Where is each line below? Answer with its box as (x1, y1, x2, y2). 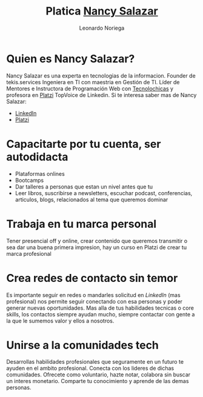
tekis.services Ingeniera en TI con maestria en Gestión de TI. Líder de (6, 78, 180, 85)
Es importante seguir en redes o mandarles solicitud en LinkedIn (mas (6, 291, 181, 298)
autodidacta (6, 150, 68, 164)
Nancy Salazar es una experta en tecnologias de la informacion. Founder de (6, 72, 196, 79)
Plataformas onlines (15, 170, 65, 177)
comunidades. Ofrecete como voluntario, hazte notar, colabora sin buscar (6, 371, 191, 378)
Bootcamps (15, 176, 44, 184)
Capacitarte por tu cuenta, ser (6, 137, 161, 151)
